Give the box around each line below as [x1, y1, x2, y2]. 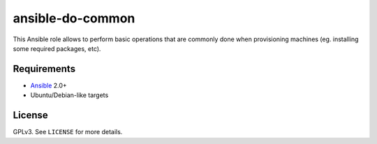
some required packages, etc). [13, 44, 101, 52]
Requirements [13, 63, 76, 75]
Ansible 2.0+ [30, 81, 68, 89]
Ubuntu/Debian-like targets [30, 91, 109, 99]
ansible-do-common [13, 10, 135, 26]
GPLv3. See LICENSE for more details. [13, 128, 123, 136]
